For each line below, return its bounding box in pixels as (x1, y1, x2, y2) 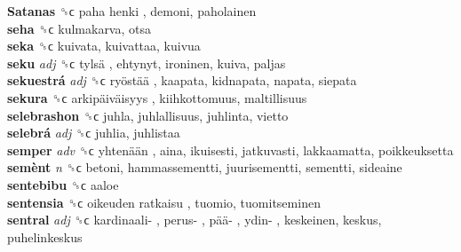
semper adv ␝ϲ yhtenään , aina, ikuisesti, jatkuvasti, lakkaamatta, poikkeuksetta (7, 140, 454, 159)
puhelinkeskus (7, 227, 83, 246)
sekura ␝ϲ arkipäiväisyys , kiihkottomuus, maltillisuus (7, 88, 307, 106)
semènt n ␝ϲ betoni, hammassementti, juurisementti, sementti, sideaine (7, 158, 402, 177)
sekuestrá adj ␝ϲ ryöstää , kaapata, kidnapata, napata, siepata (7, 71, 357, 90)
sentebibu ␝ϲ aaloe (7, 175, 119, 193)
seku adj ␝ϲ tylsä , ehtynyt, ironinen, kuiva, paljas (7, 53, 286, 72)
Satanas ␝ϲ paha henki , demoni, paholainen (7, 2, 257, 20)
